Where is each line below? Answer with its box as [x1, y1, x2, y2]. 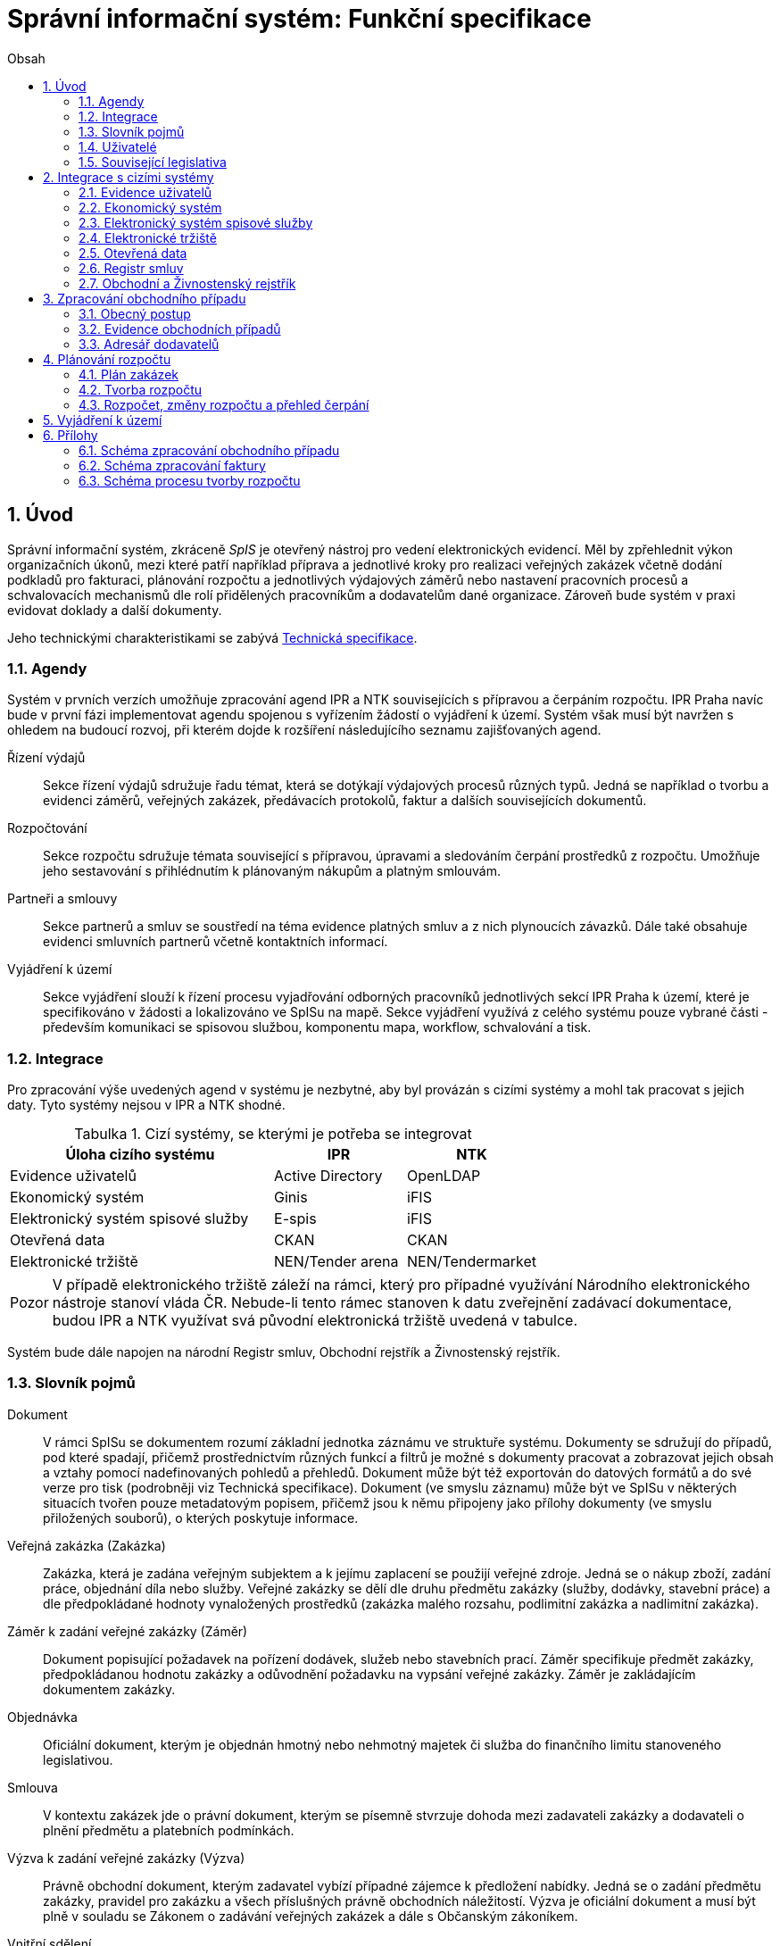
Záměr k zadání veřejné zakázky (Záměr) [7, 1623, 248, 1639]
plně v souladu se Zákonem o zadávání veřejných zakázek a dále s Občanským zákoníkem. [43, 1908, 578, 1924]
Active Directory [274, 1167, 383, 1185]
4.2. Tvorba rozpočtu [79, 381, 203, 397]
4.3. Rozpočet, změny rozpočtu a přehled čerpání [79, 396, 369, 412]
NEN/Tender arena [274, 1252, 399, 1271]
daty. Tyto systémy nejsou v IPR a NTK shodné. [7, 1097, 286, 1113]
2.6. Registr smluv [79, 260, 184, 276]
